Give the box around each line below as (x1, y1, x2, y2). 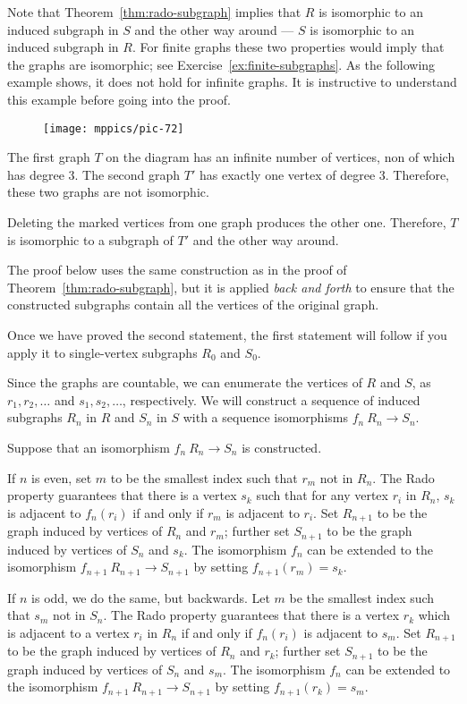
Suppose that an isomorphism (7, 437, 170, 456)
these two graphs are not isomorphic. (7, 182, 209, 201)
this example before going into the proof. (7, 89, 231, 108)
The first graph (7, 148, 90, 166)
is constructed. (242, 437, 322, 456)
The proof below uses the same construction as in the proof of (7, 260, 347, 279)
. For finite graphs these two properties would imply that (132, 38, 445, 56)
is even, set (31, 468, 92, 487)
